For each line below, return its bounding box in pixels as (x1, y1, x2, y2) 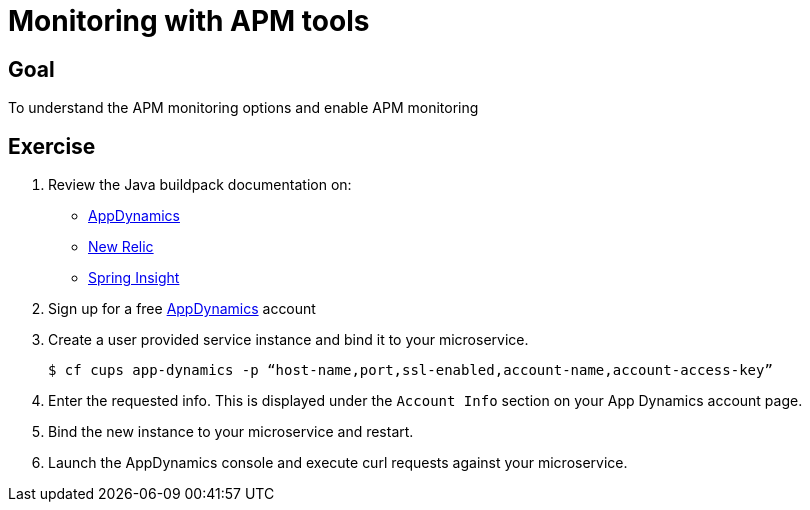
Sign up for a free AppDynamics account (48, 300, 316, 318)
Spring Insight (88, 269, 180, 287)
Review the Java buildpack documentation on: (48, 176, 352, 194)
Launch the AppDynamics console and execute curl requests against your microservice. (48, 454, 628, 472)
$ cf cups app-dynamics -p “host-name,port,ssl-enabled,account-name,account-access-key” (48, 362, 773, 379)
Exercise (8, 133, 96, 159)
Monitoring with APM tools (8, 4, 370, 38)
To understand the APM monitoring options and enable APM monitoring (8, 99, 479, 117)
